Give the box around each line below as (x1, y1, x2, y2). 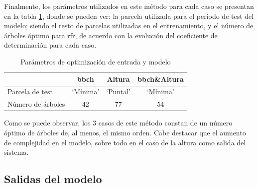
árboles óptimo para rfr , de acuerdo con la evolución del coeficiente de (4, 30, 218, 40)
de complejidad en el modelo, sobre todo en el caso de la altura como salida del (4, 137, 246, 147)
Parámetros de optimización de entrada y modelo (20, 56, 171, 66)
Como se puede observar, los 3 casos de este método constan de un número (4, 118, 233, 128)
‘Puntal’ (106, 86, 130, 97)
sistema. (4, 147, 29, 157)
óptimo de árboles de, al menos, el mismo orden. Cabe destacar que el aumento (4, 127, 246, 137)
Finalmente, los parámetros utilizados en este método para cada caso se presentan (4, 1, 254, 11)
